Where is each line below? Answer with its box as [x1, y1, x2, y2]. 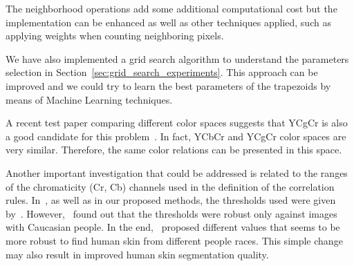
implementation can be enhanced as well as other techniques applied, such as [6, 15, 331, 29]
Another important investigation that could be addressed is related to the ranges [6, 165, 348, 180]
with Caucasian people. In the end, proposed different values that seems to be [6, 220, 340, 234]
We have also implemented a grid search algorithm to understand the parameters [6, 51, 349, 66]
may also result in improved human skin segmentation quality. [6, 247, 269, 261]
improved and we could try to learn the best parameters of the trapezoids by [6, 78, 331, 93]
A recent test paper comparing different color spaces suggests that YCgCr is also [6, 115, 348, 130]
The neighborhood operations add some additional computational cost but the [6, 1, 337, 15]
